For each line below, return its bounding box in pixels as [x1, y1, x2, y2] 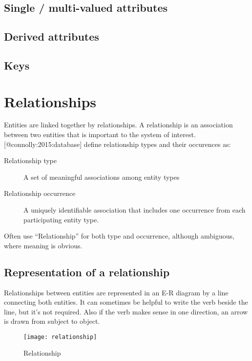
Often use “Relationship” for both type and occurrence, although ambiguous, [4, 231, 234, 241]
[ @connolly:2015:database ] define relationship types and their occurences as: [4, 139, 231, 149]
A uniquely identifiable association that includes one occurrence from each [23, 205, 246, 215]
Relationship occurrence [4, 188, 76, 198]
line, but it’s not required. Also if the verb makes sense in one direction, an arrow [4, 306, 248, 316]
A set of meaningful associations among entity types [23, 171, 180, 182]
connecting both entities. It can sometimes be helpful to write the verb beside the [4, 297, 248, 307]
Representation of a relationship [4, 264, 170, 279]
